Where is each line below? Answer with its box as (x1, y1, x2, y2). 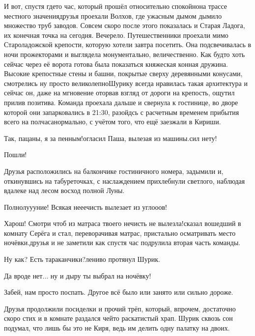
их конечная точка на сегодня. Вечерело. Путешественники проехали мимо (4, 29, 228, 40)
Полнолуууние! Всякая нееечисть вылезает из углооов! (4, 201, 167, 212)
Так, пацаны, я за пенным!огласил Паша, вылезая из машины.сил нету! (4, 133, 217, 143)
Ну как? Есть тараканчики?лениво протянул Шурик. (4, 254, 160, 264)
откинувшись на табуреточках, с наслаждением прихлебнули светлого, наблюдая (4, 175, 245, 186)
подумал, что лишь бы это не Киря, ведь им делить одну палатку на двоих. (4, 323, 230, 333)
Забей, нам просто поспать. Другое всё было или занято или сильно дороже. (4, 287, 233, 297)
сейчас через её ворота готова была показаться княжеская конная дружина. (4, 58, 228, 69)
